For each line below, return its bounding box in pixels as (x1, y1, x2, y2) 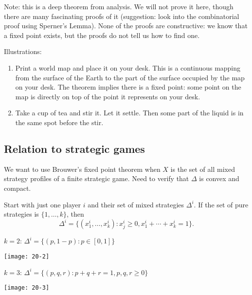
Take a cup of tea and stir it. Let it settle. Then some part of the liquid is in (15, 108, 244, 118)
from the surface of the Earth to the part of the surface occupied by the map (15, 72, 245, 82)
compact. (4, 183, 31, 193)
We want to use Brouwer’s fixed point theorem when (4, 164, 161, 174)
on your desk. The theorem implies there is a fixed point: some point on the (15, 82, 241, 92)
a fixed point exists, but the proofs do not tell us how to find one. (4, 30, 200, 40)
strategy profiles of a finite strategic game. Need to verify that (4, 173, 189, 184)
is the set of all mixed (170, 164, 235, 174)
